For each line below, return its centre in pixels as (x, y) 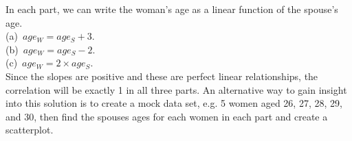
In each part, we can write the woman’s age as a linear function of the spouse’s (172, 9)
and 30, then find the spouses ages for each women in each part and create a (167, 116)
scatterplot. (30, 130)
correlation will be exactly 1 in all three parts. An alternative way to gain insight (176, 89)
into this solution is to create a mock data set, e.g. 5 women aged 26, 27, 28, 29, (174, 103)
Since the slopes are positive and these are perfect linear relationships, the (162, 76)
